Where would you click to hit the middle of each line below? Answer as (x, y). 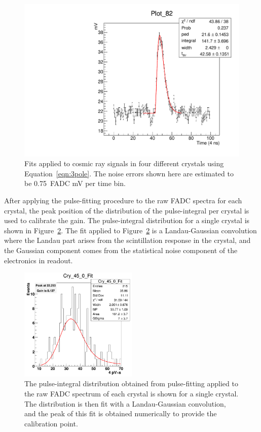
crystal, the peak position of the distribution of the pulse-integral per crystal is (127, 210)
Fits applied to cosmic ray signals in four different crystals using (124, 163)
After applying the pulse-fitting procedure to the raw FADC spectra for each (123, 200)
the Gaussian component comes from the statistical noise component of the (121, 250)
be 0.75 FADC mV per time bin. (75, 183)
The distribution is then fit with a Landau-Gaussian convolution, (125, 403)
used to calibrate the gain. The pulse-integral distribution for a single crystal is (127, 220)
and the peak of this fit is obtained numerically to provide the (121, 413)
